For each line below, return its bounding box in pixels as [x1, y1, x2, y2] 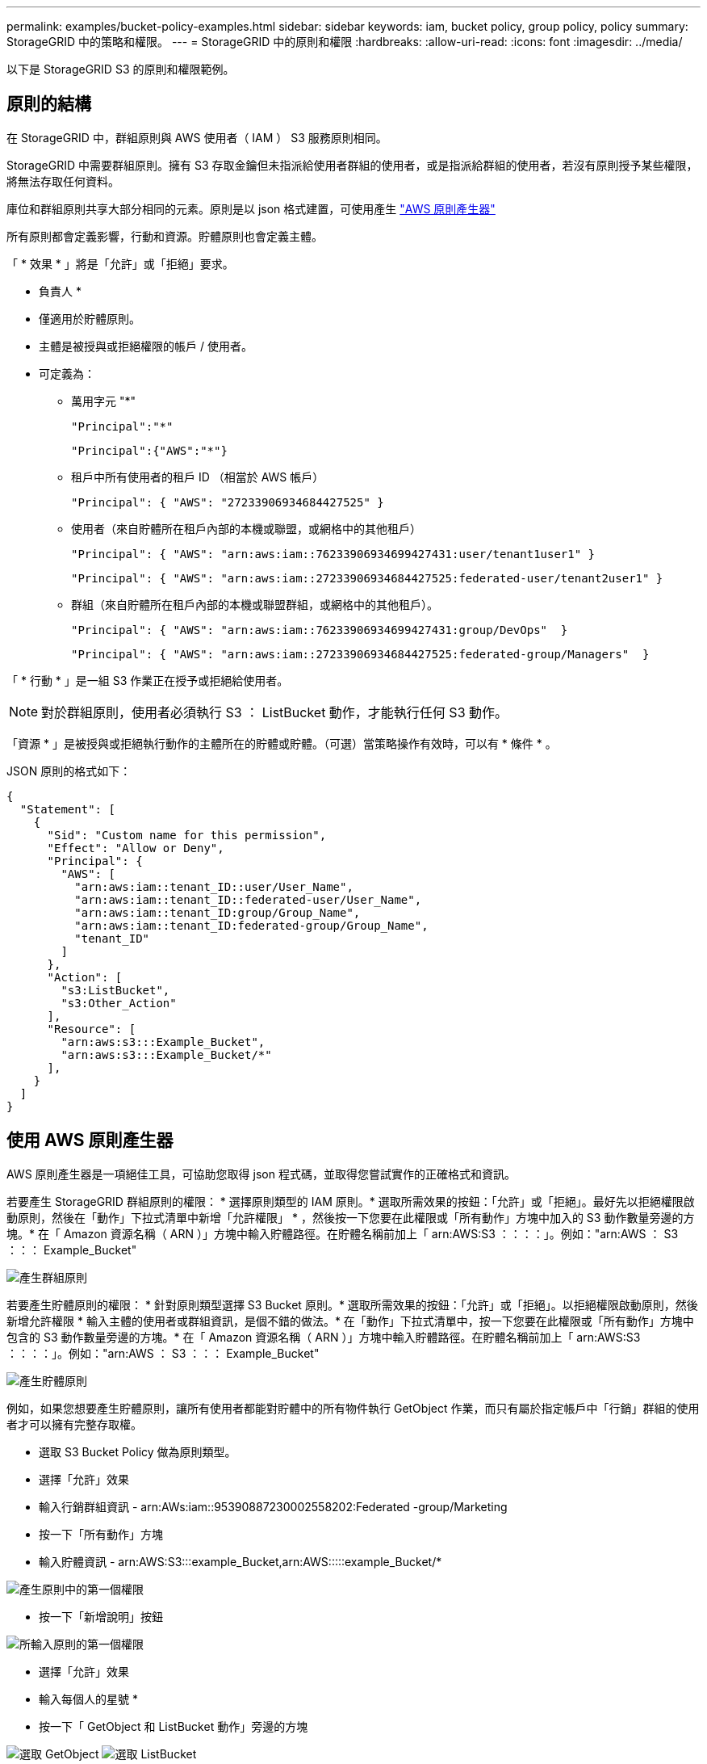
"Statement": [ [19, 802, 115, 816]
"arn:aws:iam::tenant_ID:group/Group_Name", [74, 905, 361, 919]
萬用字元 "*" [71, 393, 136, 408]
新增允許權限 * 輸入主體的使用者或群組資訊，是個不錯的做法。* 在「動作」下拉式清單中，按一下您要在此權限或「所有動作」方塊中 [6, 1313, 694, 1328]
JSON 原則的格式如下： [6, 763, 132, 778]
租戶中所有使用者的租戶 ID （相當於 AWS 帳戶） [71, 469, 324, 484]
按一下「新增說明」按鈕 [39, 1609, 163, 1623]
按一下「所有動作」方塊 [39, 1527, 163, 1541]
